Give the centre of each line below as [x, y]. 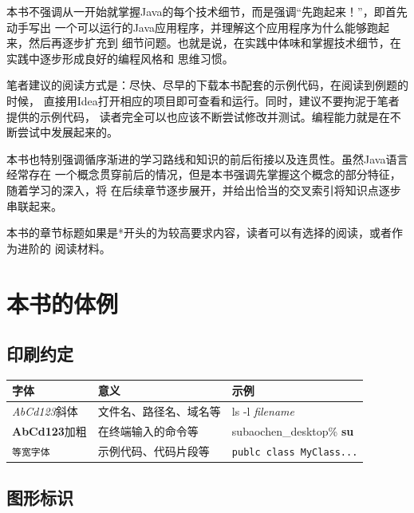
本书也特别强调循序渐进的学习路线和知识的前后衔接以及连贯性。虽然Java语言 [207, 158]
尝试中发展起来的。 [67, 132]
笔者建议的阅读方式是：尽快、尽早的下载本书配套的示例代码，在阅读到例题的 [207, 85]
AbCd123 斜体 [45, 411]
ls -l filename [263, 411]
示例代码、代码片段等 [154, 450]
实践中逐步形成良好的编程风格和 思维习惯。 [120, 58]
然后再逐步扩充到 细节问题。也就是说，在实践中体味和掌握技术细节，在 [215, 43]
